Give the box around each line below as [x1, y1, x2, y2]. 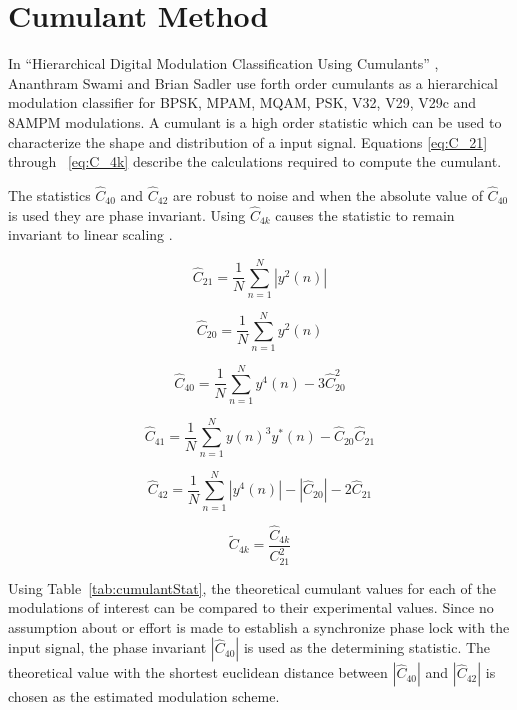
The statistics [8, 184, 91, 205]
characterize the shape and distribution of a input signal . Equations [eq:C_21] [8, 131, 488, 152]
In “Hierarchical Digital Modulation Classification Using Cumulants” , [8, 53, 439, 74]
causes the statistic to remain [275, 204, 455, 225]
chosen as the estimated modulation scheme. [8, 686, 280, 707]
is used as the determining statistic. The [243, 637, 491, 658]
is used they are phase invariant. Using [8, 204, 246, 225]
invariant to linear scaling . [8, 224, 173, 245]
